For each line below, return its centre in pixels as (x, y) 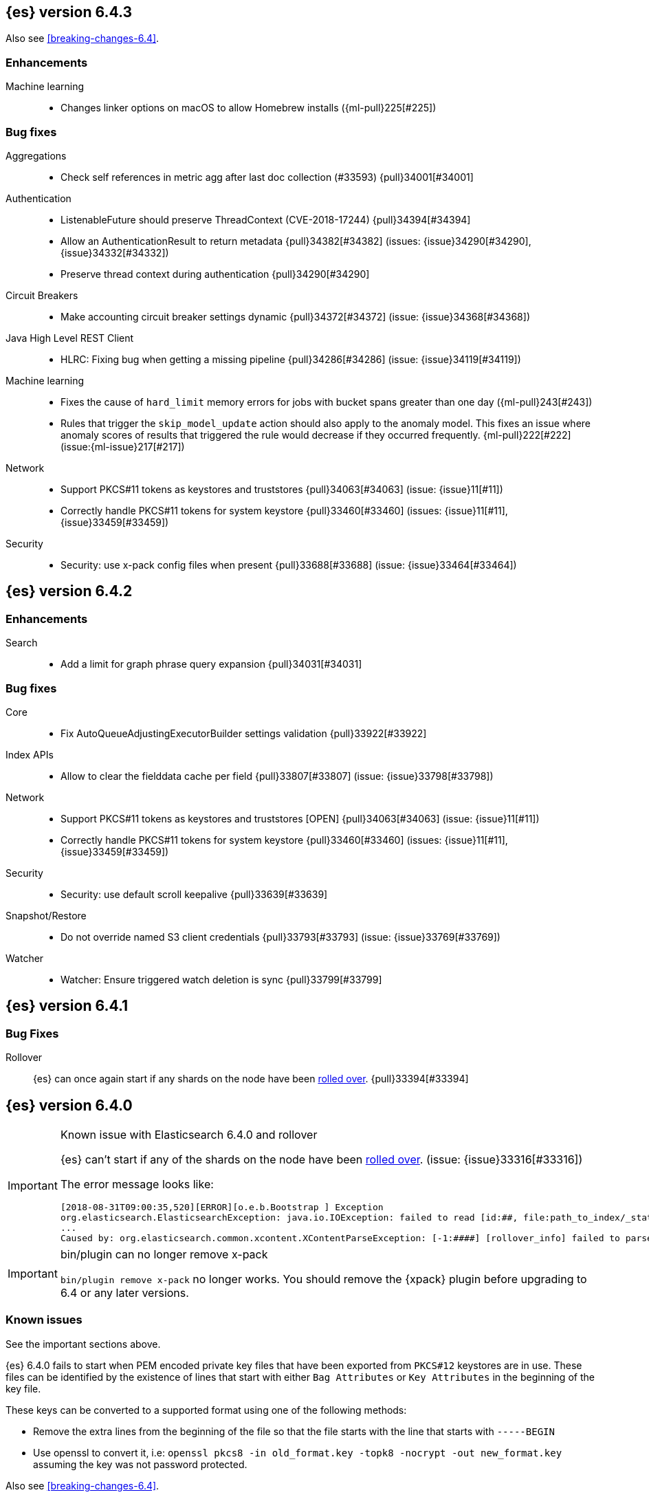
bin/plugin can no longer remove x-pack (164, 1254)
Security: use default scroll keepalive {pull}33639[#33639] (194, 894)
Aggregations (36, 155)
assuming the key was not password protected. (140, 1464)
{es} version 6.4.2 (69, 591)
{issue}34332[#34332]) (115, 252)
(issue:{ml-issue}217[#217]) (123, 446)
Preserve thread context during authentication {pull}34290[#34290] (215, 274)
